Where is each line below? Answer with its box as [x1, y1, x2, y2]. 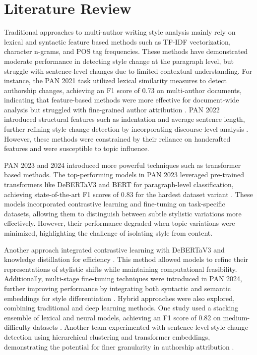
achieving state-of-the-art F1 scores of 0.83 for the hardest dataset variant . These [4, 189, 253, 199]
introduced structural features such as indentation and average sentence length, [4, 114, 245, 124]
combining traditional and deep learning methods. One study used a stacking [4, 303, 239, 313]
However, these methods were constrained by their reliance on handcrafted [4, 133, 231, 144]
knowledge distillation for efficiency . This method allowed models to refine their [4, 254, 248, 264]
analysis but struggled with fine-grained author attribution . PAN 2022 [4, 104, 220, 114]
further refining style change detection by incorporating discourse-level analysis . [4, 124, 249, 134]
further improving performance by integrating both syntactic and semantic [4, 283, 231, 293]
